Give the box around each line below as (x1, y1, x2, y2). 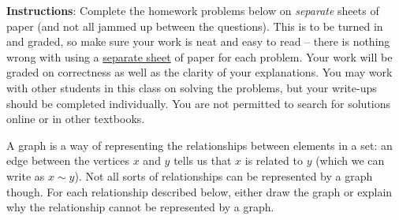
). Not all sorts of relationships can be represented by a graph (74, 167, 373, 184)
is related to (244, 152, 303, 169)
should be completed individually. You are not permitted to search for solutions (6, 95, 391, 111)
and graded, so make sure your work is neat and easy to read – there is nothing (6, 33, 390, 50)
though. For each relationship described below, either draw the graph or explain (6, 183, 393, 199)
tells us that (173, 152, 232, 169)
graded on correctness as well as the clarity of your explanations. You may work (6, 64, 393, 80)
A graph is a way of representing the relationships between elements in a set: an (6, 136, 393, 153)
